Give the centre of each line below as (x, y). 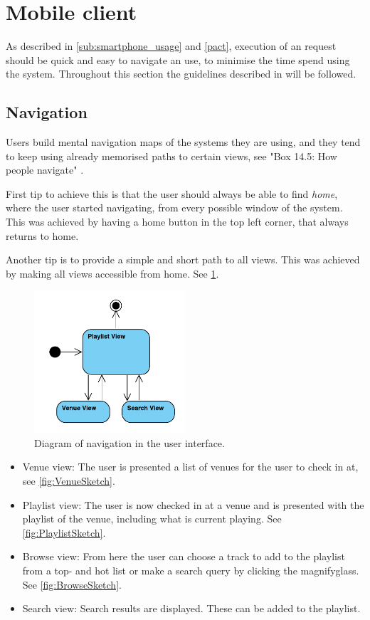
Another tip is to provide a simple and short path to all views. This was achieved (183, 259)
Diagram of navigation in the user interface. (129, 442)
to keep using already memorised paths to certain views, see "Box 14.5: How (171, 156)
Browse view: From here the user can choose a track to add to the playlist (184, 556)
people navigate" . (45, 170)
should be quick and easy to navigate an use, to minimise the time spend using (178, 59)
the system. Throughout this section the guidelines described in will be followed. (181, 74)
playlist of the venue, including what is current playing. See (152, 519)
